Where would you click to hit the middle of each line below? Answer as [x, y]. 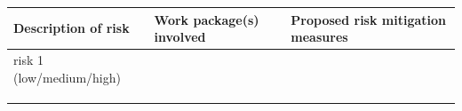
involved [180, 37]
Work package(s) [207, 19]
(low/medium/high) [67, 77]
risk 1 [28, 59]
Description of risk [72, 28]
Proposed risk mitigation [369, 19]
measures [319, 37]
